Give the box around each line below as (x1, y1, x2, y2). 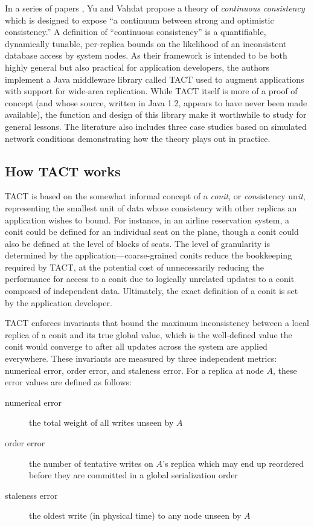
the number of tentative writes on (29, 457, 153, 469)
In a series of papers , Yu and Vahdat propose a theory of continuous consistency (5, 2, 305, 14)
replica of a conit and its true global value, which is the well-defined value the (5, 328, 292, 341)
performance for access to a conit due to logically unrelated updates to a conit (5, 272, 295, 285)
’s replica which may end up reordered (162, 457, 304, 469)
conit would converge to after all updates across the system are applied (5, 340, 268, 353)
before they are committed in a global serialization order (29, 469, 238, 481)
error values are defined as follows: (5, 376, 132, 388)
